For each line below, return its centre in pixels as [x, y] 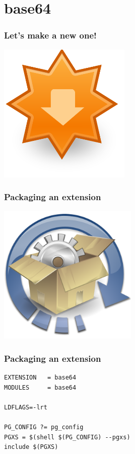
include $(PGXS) [31, 447]
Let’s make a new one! [50, 35]
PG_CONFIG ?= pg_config [44, 427]
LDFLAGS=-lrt [26, 407]
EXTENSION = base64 [40, 378]
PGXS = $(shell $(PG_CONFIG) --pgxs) [67, 437]
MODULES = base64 [40, 387]
